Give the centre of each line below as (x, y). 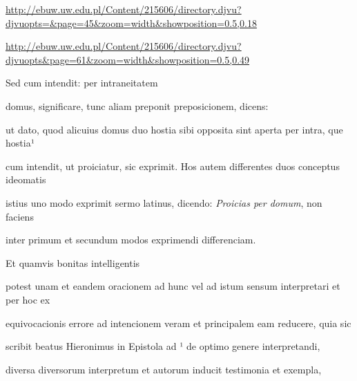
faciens (20, 216)
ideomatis (26, 179)
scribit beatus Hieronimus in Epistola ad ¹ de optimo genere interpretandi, (163, 346)
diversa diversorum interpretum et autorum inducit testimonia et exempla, (164, 369)
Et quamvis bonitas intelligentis (73, 262)
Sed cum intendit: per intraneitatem (82, 83)
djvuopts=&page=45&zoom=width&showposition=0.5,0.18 (131, 22)
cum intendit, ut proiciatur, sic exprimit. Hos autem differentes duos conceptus (173, 166)
